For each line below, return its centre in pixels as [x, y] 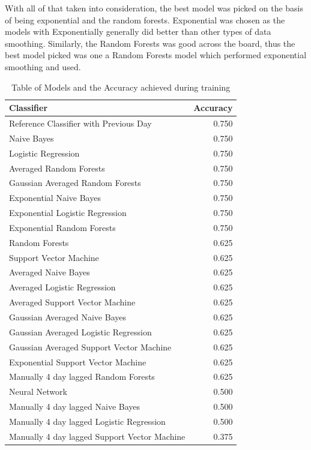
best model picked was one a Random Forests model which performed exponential [156, 55]
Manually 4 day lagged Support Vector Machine [97, 436]
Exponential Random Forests [62, 227]
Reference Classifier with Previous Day [80, 123]
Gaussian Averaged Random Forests [75, 183]
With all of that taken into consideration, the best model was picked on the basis [154, 8]
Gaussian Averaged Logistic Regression [80, 331]
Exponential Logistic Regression [68, 213]
